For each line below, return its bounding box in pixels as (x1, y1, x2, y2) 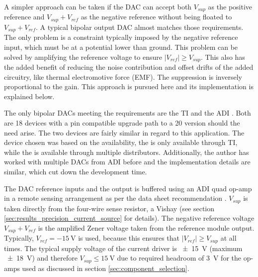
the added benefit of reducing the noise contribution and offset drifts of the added (4, 62, 254, 72)
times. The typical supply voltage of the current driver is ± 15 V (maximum (4, 243, 243, 253)
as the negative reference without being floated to (81, 11, 232, 22)
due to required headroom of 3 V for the (117, 253, 242, 263)
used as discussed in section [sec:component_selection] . (22, 263, 189, 273)
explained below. (4, 91, 55, 101)
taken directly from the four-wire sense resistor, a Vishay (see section (4, 203, 215, 213)
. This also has (200, 51, 245, 62)
